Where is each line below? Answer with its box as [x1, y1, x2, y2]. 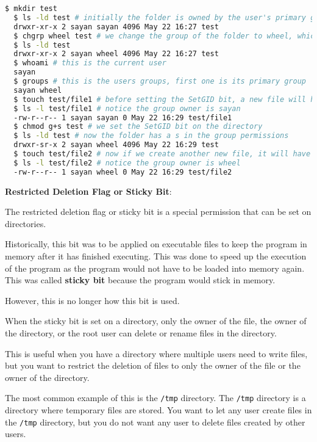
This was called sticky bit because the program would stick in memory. [5, 274, 276, 286]
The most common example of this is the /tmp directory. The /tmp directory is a [5, 391, 306, 404]
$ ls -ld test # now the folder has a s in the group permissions [13, 131, 289, 140]
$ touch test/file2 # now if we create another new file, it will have [13, 150, 311, 158]
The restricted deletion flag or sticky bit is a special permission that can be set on [5, 205, 312, 218]
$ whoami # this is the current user [13, 59, 166, 68]
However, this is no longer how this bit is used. [5, 294, 180, 306]
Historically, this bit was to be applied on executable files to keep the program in [5, 237, 307, 250]
